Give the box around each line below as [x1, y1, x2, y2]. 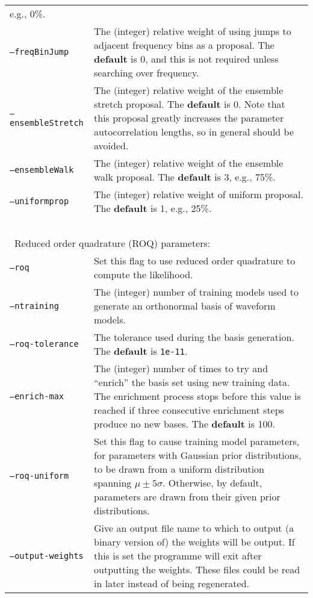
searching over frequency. [94, 66, 199, 79]
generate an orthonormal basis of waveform [94, 299, 276, 313]
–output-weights [10, 550, 84, 561]
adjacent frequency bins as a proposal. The [94, 38, 274, 52]
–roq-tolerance [10, 339, 79, 349]
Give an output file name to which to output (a [94, 521, 294, 535]
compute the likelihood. [94, 267, 193, 281]
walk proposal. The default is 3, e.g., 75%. [94, 170, 276, 184]
